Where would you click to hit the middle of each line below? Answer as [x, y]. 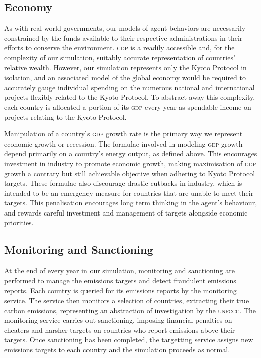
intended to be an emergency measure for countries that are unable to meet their [129, 193]
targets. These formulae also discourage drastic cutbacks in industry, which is [123, 183]
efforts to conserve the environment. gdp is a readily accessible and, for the [119, 48]
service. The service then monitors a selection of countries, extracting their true [127, 300]
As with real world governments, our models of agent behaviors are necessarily [125, 28]
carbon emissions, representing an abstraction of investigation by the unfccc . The [130, 310]
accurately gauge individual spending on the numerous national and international [129, 87]
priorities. [19, 222]
